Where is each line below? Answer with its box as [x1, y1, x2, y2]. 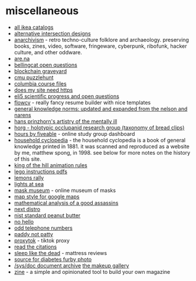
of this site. [14, 155, 42, 162]
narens [14, 111, 31, 119]
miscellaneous [5, 4, 79, 18]
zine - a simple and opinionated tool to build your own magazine [14, 268, 171, 275]
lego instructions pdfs [14, 168, 67, 175]
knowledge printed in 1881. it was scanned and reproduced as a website [14, 143, 190, 150]
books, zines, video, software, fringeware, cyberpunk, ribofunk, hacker [14, 43, 187, 50]
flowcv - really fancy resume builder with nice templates [14, 99, 151, 106]
